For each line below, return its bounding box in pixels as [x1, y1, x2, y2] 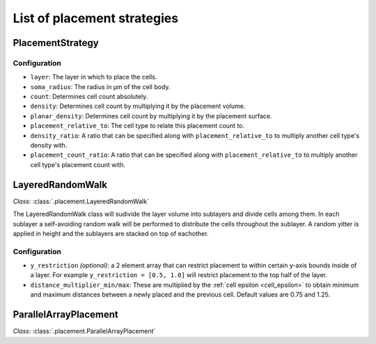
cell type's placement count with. [30, 160, 126, 169]
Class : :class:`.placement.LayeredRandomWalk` [13, 197, 150, 205]
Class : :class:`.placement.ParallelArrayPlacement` [13, 327, 156, 336]
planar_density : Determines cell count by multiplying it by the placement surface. [30, 111, 272, 120]
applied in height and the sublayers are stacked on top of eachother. [13, 229, 209, 237]
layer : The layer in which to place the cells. [30, 73, 157, 81]
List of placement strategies [13, 10, 179, 26]
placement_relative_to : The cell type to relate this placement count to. [30, 122, 245, 130]
